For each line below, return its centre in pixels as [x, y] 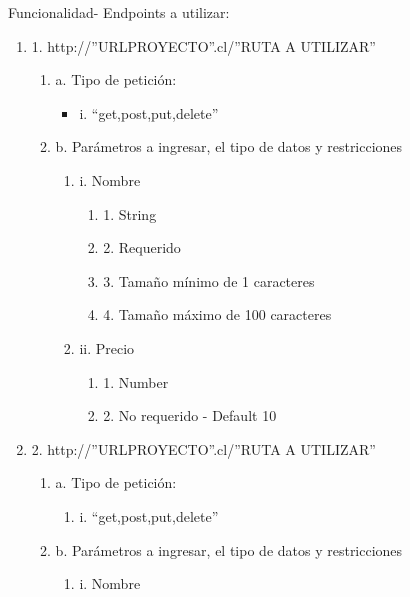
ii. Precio [107, 347]
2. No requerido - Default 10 [190, 415]
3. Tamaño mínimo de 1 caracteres [209, 280]
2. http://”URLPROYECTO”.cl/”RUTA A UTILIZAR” [203, 448]
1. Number [136, 381]
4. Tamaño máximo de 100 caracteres [217, 314]
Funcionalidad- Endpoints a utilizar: [119, 12]
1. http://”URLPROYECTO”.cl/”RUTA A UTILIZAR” [203, 45]
